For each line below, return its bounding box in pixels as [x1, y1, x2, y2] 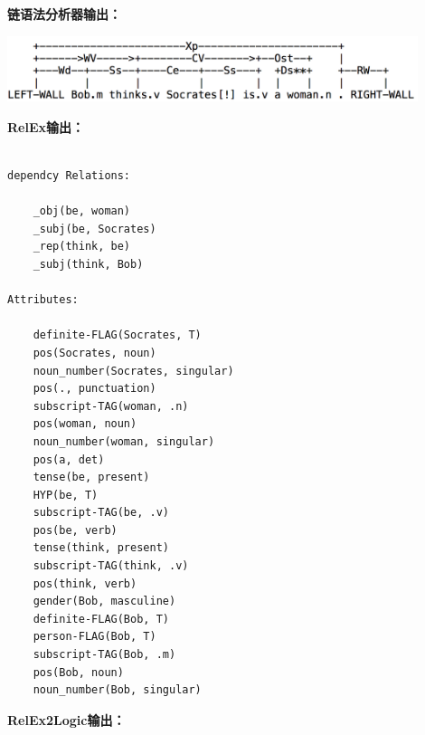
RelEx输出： [7, 117, 85, 136]
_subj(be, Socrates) [33, 222, 156, 235]
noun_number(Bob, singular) [33, 683, 202, 697]
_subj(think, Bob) [33, 257, 144, 271]
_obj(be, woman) [33, 205, 131, 218]
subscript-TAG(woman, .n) [33, 399, 189, 413]
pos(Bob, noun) [33, 665, 124, 679]
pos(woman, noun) [33, 417, 137, 431]
